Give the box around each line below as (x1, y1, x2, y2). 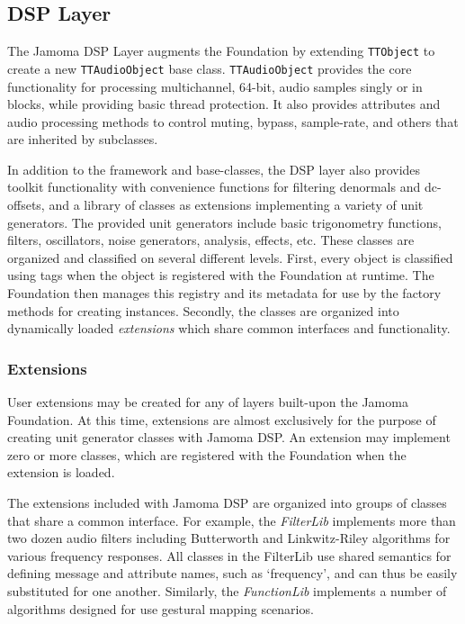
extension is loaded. (7, 463, 115, 482)
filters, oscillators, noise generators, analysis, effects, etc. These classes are (7, 231, 415, 249)
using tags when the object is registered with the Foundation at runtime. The (7, 266, 434, 285)
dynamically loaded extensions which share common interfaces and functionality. (7, 319, 451, 338)
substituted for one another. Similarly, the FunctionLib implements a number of (7, 581, 447, 600)
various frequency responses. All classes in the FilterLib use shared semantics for (7, 546, 452, 565)
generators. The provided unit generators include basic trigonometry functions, (7, 213, 442, 231)
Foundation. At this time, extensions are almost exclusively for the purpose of (7, 410, 436, 429)
